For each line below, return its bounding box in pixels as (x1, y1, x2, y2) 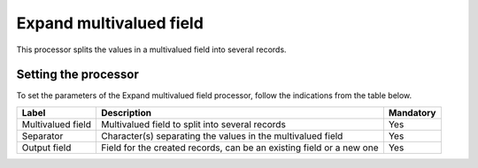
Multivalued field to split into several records (101, 118, 287, 130)
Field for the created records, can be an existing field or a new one (101, 141, 379, 154)
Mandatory (388, 106, 436, 118)
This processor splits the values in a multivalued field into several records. (16, 44, 287, 55)
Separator (21, 129, 64, 141)
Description (101, 106, 152, 118)
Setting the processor (16, 67, 139, 82)
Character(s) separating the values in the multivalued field (101, 129, 343, 141)
